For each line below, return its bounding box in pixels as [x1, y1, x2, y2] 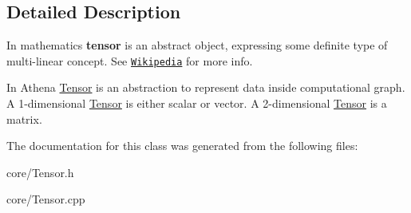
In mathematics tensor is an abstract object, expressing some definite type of [6, 37, 388, 53]
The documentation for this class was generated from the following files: [6, 137, 358, 154]
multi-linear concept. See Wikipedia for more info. [6, 52, 253, 69]
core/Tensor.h [6, 164, 74, 180]
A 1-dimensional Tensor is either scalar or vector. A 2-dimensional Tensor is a [6, 95, 387, 112]
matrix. [6, 110, 42, 127]
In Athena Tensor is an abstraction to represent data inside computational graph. [6, 79, 405, 96]
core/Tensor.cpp [6, 191, 85, 207]
